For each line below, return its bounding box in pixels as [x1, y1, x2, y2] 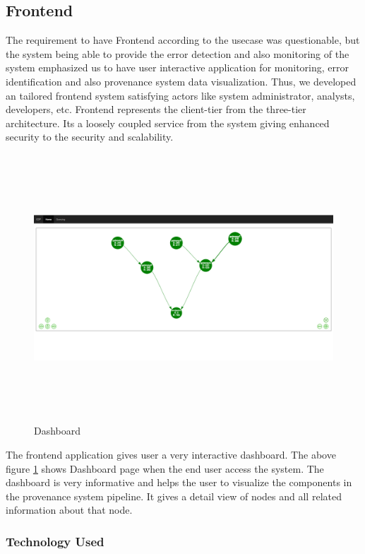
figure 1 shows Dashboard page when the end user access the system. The [6, 461, 324, 476]
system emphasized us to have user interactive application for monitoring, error [6, 60, 349, 75]
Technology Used [6, 532, 104, 550]
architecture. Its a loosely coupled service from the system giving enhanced [6, 115, 330, 130]
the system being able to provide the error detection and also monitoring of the [6, 46, 349, 61]
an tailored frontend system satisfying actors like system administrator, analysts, [6, 88, 355, 102]
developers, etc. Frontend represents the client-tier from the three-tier [6, 102, 306, 117]
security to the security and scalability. [6, 129, 174, 144]
